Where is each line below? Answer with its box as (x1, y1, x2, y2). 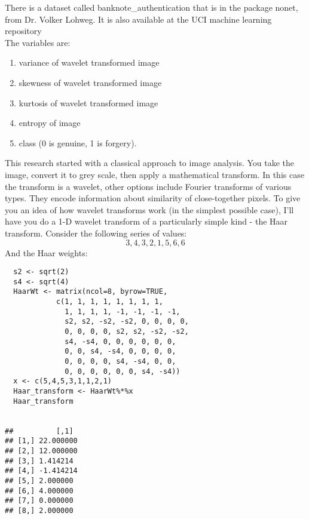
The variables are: (5, 36, 71, 48)
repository (5, 24, 42, 37)
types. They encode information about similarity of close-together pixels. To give (5, 192, 301, 204)
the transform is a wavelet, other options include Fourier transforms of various (5, 180, 292, 192)
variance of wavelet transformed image (19, 56, 160, 69)
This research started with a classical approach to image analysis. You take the (5, 156, 295, 169)
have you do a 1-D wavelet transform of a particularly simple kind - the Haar (5, 215, 288, 228)
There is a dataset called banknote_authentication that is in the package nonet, (5, 1, 298, 13)
